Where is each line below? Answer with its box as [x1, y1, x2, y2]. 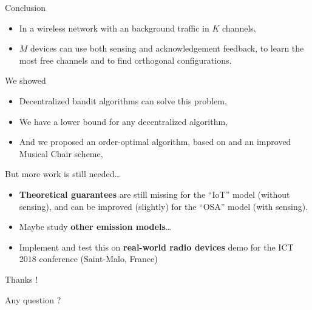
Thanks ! [5, 272, 38, 285]
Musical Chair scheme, [19, 147, 103, 160]
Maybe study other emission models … [19, 220, 172, 233]
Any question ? [5, 293, 61, 306]
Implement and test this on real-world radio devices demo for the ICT [19, 240, 294, 253]
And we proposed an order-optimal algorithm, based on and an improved [19, 135, 291, 148]
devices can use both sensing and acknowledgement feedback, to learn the [30, 42, 304, 55]
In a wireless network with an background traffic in [19, 21, 209, 34]
